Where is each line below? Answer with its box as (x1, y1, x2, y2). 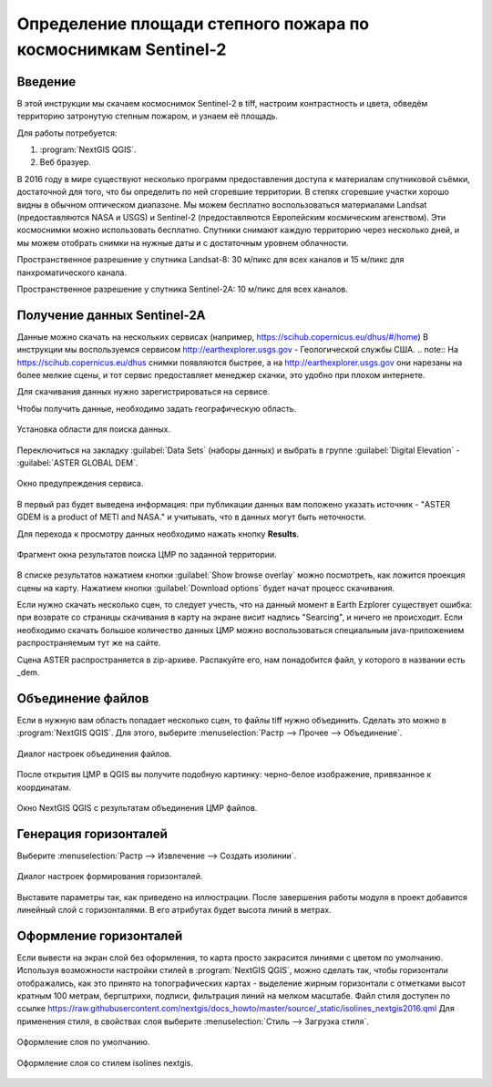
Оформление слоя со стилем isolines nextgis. (16, 1057, 193, 1068)
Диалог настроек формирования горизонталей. (16, 871, 203, 882)
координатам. (16, 782, 72, 793)
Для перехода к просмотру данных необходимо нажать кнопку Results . (16, 528, 300, 539)
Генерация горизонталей (16, 826, 169, 842)
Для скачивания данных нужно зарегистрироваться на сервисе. (16, 386, 271, 397)
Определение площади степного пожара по (16, 14, 369, 34)
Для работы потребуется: (16, 128, 118, 138)
